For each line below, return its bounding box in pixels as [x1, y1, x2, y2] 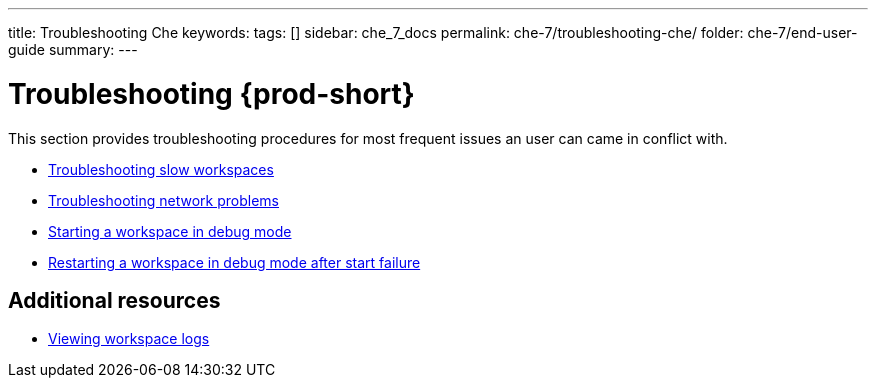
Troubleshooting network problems [48, 191, 280, 209]
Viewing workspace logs [48, 330, 210, 348]
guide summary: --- [8, 41, 138, 58]
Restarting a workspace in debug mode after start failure [48, 253, 421, 271]
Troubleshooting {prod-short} [8, 76, 415, 111]
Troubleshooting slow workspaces [48, 160, 274, 178]
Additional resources [8, 287, 221, 313]
